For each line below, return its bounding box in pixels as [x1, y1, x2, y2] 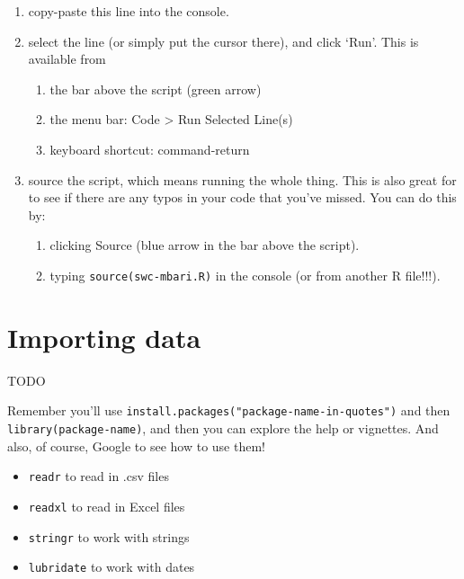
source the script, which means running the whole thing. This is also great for [28, 170, 457, 189]
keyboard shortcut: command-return [49, 139, 250, 158]
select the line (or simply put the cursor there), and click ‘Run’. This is [28, 31, 419, 50]
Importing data [7, 318, 201, 355]
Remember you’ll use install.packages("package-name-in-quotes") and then [7, 401, 451, 420]
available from [28, 49, 106, 68]
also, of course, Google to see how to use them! [7, 436, 265, 455]
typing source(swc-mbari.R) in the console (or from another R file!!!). [49, 265, 441, 284]
